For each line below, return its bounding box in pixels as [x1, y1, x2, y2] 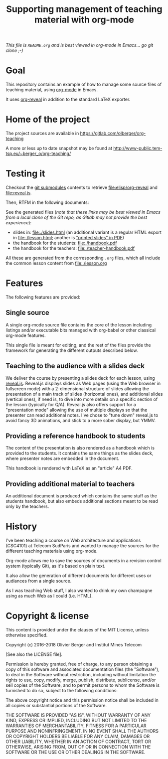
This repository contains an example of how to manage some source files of [5, 81, 162, 88]
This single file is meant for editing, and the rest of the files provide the [5, 342, 151, 348]
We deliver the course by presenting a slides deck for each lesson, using [5, 375, 155, 381]
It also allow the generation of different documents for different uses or [5, 573, 152, 579]
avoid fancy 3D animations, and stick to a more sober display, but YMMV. [5, 417, 156, 423]
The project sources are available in [5, 131, 79, 137]
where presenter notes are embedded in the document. [5, 455, 120, 461]
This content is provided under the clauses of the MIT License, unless [5, 627, 149, 633]
